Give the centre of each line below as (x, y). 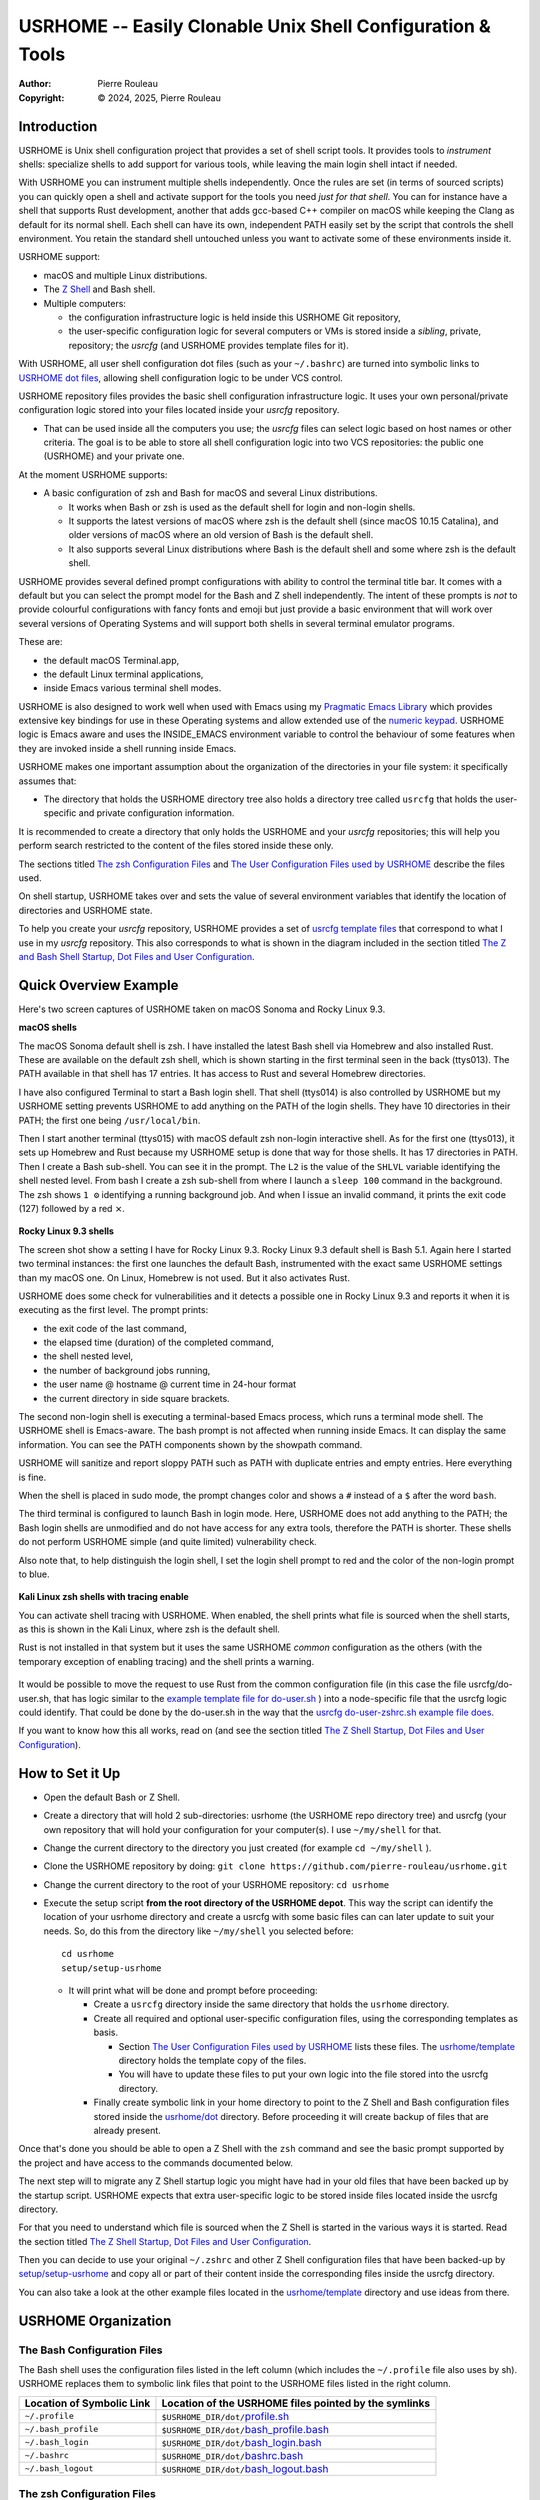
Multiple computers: (85, 303)
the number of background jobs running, (127, 1370)
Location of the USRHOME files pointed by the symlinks (296, 2403)
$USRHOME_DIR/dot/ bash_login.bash (241, 2442)
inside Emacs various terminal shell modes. (132, 688)
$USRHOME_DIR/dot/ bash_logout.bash (245, 2468)
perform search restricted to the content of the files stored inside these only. (176, 846)
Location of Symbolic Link (87, 2403)
